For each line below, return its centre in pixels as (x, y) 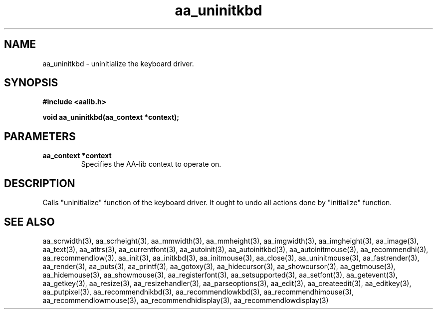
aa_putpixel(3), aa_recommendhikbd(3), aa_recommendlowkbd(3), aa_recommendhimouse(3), (198, 292)
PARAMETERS (40, 136)
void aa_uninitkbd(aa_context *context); (111, 117)
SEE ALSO (29, 222)
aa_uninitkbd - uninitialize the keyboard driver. (118, 63)
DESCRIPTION (40, 183)
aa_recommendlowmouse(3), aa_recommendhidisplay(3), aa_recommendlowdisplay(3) (186, 300)
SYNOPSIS (31, 83)
